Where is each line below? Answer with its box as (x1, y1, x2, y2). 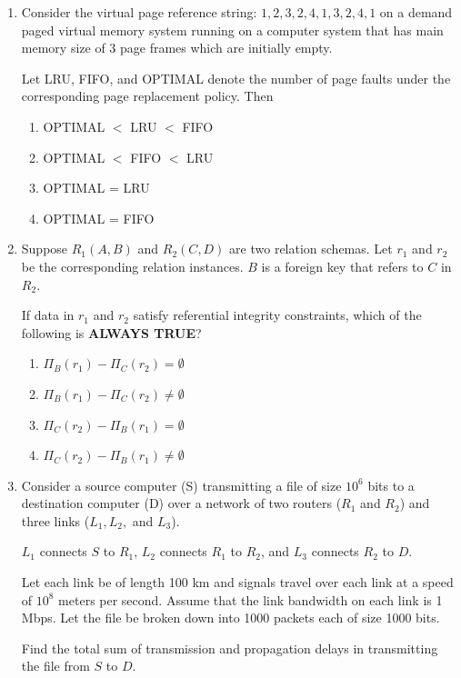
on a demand (379, 3, 453, 21)
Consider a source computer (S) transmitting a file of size (21, 475, 342, 494)
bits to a (367, 475, 415, 494)
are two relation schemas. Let (229, 239, 393, 258)
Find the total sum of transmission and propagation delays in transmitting (21, 638, 438, 657)
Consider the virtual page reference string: (21, 3, 257, 21)
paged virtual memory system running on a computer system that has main (21, 20, 444, 39)
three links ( (21, 511, 90, 530)
